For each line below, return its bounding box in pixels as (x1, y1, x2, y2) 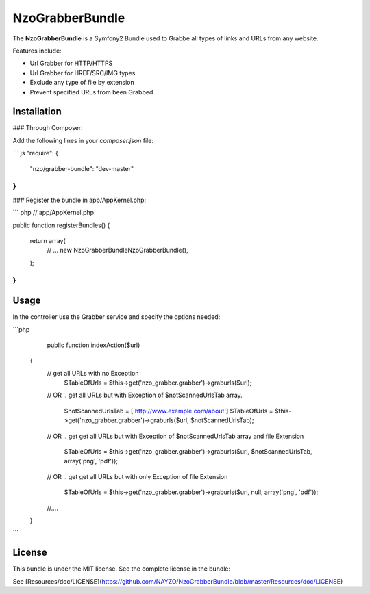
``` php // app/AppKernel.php (12, 209, 95, 217)
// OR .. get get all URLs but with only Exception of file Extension (47, 472, 228, 480)
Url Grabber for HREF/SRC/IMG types (29, 68, 136, 77)
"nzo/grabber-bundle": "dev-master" (29, 164, 134, 172)
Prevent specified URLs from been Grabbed (29, 88, 153, 96)
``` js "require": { (12, 149, 58, 157)
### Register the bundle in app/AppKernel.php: (12, 196, 147, 204)
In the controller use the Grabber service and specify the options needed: (12, 313, 221, 321)
